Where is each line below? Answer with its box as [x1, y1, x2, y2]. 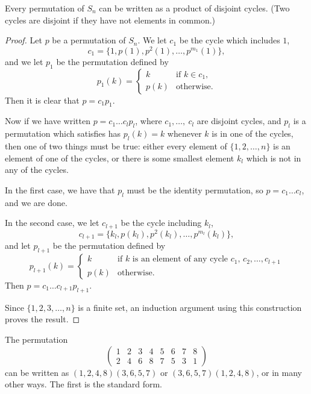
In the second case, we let [5, 216, 99, 229]
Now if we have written [5, 114, 90, 127]
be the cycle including [121, 216, 202, 229]
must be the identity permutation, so [127, 183, 263, 196]
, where [135, 114, 162, 127]
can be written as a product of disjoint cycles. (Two [99, 2, 290, 14]
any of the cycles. [5, 163, 69, 176]
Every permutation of [5, 2, 84, 14]
